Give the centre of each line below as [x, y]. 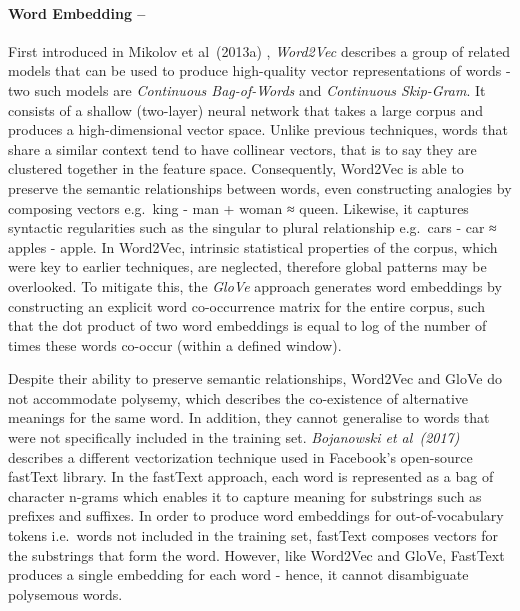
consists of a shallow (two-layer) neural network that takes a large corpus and [246, 109]
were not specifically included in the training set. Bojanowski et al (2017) [234, 437]
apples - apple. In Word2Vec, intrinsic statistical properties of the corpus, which [253, 246]
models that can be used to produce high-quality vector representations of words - [259, 70]
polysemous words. [65, 593]
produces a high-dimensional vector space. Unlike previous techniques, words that [258, 129]
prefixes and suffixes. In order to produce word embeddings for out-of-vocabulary [256, 515]
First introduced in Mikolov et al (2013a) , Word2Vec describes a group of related [259, 50]
